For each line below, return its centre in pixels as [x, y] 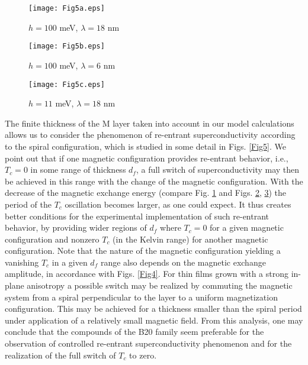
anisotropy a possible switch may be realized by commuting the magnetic [160, 285]
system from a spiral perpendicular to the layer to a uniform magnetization [141, 297]
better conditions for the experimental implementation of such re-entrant [137, 216]
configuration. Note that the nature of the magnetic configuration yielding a [143, 251]
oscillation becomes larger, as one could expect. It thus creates [178, 204]
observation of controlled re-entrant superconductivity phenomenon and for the [148, 343]
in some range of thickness [78, 169]
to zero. [143, 355]
